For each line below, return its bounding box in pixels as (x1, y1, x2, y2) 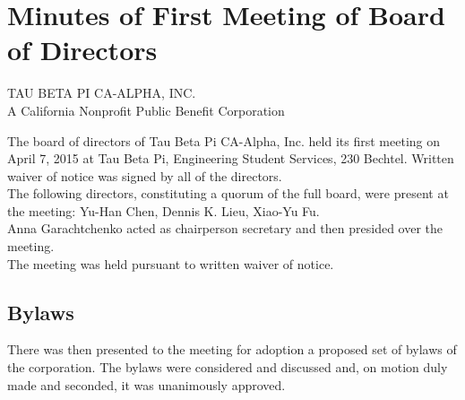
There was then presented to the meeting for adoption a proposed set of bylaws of (7, 340, 457, 359)
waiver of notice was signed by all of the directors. (7, 166, 282, 185)
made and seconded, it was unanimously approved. (7, 375, 286, 394)
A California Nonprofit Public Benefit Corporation (7, 100, 285, 119)
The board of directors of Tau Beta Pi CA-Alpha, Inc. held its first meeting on (7, 131, 440, 150)
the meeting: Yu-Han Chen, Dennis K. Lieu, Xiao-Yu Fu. (7, 201, 320, 220)
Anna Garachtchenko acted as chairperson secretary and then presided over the (7, 219, 443, 238)
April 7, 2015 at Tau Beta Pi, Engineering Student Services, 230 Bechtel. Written (7, 149, 454, 168)
